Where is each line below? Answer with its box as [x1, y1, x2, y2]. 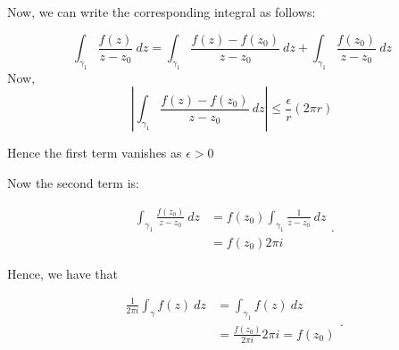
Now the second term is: [7, 174, 139, 191]
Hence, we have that [7, 264, 119, 282]
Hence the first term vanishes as [7, 143, 182, 162]
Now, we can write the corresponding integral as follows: [7, 3, 316, 20]
